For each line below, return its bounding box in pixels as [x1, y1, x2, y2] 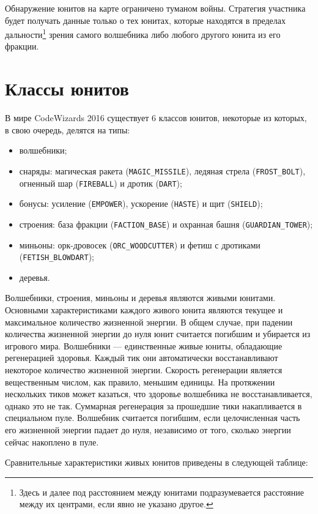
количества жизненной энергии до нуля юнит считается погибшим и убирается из [5, 327, 311, 340]
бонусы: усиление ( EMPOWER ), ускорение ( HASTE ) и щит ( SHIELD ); [19, 197, 263, 210]
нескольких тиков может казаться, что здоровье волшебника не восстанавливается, [5, 387, 312, 400]
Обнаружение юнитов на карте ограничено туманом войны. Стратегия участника [5, 2, 306, 14]
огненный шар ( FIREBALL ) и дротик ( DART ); [19, 176, 182, 189]
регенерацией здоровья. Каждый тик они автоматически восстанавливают [5, 351, 278, 364]
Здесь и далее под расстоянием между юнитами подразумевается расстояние [19, 485, 304, 498]
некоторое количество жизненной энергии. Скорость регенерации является [5, 363, 283, 376]
